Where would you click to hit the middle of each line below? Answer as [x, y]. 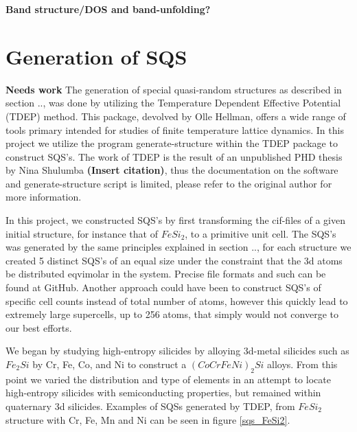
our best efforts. [39, 327]
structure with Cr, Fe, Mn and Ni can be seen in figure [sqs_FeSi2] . [148, 419]
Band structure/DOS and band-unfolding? [108, 9]
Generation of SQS [96, 56]
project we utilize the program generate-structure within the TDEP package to [172, 143]
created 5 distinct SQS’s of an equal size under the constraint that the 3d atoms [174, 260]
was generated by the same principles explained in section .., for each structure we [178, 247]
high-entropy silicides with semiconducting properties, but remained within [163, 393]
